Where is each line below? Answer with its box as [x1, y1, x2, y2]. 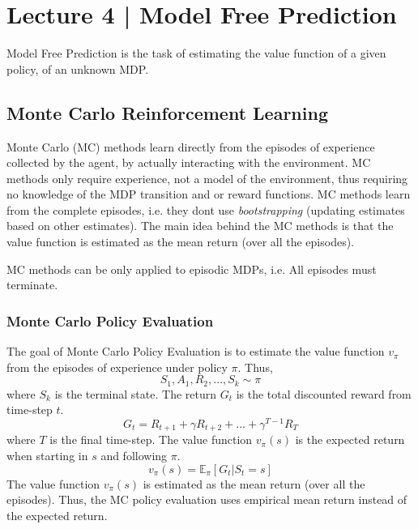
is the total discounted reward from [236, 385, 412, 402]
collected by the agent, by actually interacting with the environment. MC [6, 154, 371, 171]
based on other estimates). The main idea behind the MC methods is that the [6, 217, 394, 234]
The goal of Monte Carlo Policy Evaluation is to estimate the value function [6, 343, 385, 360]
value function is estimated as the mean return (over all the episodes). [6, 233, 355, 250]
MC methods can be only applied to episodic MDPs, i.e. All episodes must [6, 260, 377, 277]
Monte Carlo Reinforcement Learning [6, 100, 328, 125]
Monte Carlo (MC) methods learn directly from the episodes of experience [6, 138, 375, 155]
